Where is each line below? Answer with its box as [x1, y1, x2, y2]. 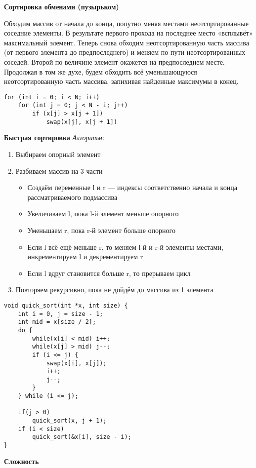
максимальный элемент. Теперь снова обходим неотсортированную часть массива [4, 37, 250, 47]
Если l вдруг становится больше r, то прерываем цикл [27, 268, 191, 278]
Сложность [4, 456, 39, 466]
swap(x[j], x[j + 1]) [46, 118, 118, 125]
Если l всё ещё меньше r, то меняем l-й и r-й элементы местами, [27, 241, 223, 252]
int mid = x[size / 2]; [18, 318, 96, 326]
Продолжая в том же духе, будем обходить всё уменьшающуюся [4, 66, 197, 77]
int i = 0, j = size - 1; [18, 310, 103, 317]
